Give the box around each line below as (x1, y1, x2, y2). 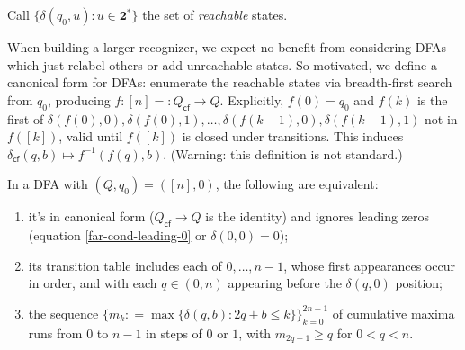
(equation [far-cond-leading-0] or (28, 226, 207, 245)
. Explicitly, (219, 90, 284, 109)
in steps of (146, 323, 202, 342)
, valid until (58, 127, 123, 146)
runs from (28, 323, 83, 342)
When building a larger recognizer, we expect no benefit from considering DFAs (7, 38, 447, 56)
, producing (48, 90, 111, 109)
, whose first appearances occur (283, 256, 456, 274)
